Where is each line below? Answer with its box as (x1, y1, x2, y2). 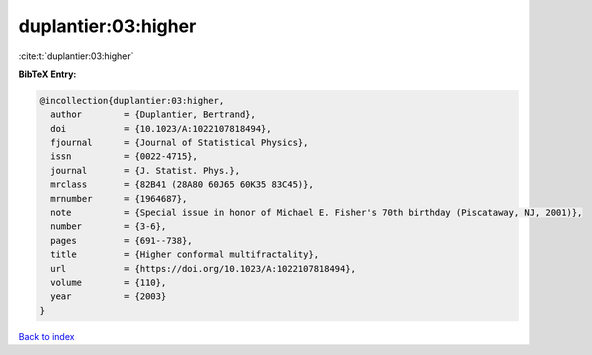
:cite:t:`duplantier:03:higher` (18, 50, 134, 62)
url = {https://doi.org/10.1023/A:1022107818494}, (50, 263, 357, 274)
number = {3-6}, (50, 221, 167, 232)
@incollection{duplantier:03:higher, (39, 95, 225, 106)
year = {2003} (50, 291, 167, 302)
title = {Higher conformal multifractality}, (50, 249, 320, 260)
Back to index (18, 330, 75, 342)
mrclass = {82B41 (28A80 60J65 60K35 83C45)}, (50, 179, 314, 190)
